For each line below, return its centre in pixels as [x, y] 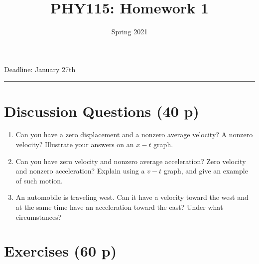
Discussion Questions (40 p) [102, 111]
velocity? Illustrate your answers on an [75, 144]
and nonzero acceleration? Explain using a [80, 171]
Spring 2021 [129, 32]
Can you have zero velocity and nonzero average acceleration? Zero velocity [131, 161]
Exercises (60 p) [61, 251]
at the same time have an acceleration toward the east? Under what [119, 207]
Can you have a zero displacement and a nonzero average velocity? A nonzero [134, 134]
